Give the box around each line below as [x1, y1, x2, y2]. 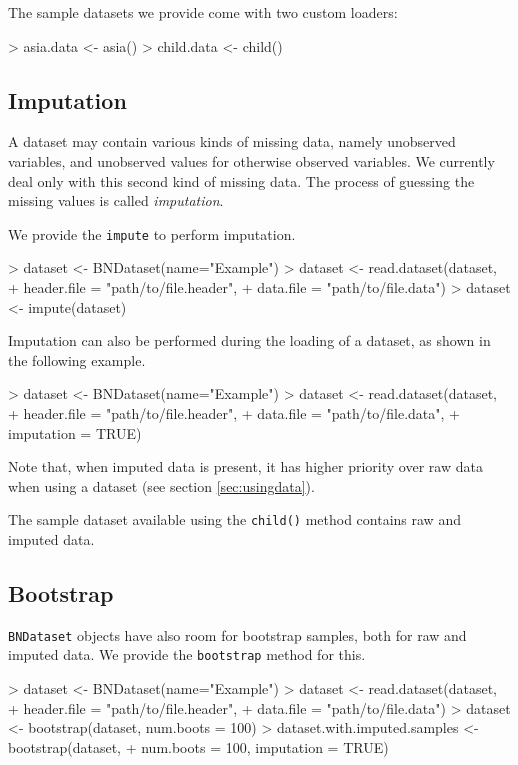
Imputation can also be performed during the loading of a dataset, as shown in [8, 330, 491, 351]
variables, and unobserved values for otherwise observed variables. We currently [8, 150, 495, 171]
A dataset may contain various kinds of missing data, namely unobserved [8, 131, 456, 152]
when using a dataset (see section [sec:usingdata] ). [8, 475, 315, 496]
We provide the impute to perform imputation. [8, 223, 296, 244]
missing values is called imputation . [8, 190, 224, 211]
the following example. [8, 349, 146, 370]
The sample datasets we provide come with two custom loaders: [8, 2, 398, 22]
